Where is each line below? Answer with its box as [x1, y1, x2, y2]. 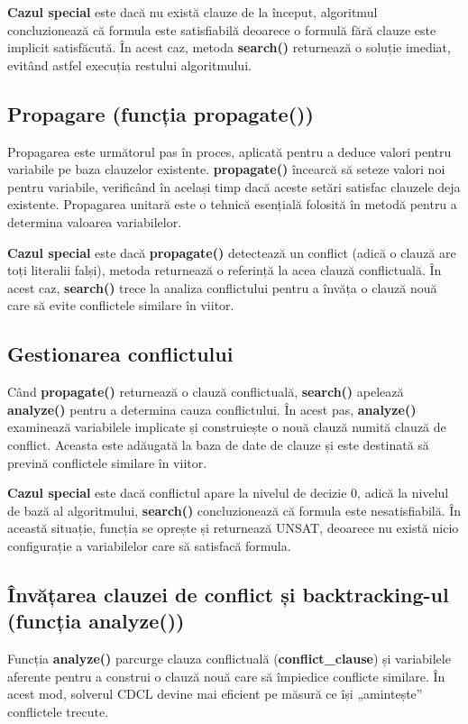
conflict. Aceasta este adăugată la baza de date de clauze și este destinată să [7, 435, 429, 454]
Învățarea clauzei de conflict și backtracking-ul [7, 580, 449, 608]
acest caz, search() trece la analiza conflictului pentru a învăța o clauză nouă [7, 278, 437, 297]
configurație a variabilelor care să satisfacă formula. [7, 536, 291, 554]
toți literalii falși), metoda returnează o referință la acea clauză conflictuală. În [7, 261, 442, 280]
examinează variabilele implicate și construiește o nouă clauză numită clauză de [7, 417, 446, 436]
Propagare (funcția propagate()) [7, 99, 314, 127]
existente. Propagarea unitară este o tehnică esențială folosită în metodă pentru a [7, 195, 457, 214]
